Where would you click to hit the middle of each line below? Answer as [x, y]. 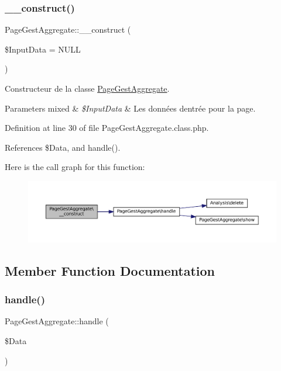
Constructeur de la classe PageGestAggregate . [87, 88]
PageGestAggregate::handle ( [57, 321]
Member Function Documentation [110, 270]
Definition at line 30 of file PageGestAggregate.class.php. [107, 128]
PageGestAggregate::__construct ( [68, 30]
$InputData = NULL [43, 49]
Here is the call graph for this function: [75, 167]
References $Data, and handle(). [63, 147]
